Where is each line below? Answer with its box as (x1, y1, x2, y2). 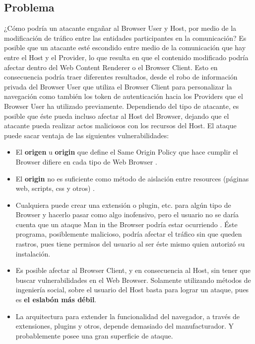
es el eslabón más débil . (15, 294, 97, 305)
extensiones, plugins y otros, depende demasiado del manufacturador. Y (15, 321, 234, 331)
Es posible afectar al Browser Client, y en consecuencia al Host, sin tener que (15, 265, 251, 275)
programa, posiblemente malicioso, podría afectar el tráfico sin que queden (15, 229, 242, 239)
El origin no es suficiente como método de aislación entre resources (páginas (15, 173, 249, 183)
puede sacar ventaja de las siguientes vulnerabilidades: (4, 130, 169, 140)
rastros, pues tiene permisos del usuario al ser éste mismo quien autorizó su (15, 239, 245, 249)
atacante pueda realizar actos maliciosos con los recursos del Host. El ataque (4, 120, 237, 131)
